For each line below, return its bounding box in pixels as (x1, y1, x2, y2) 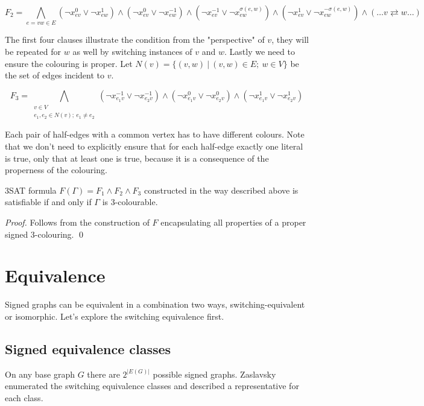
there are (87, 367, 120, 380)
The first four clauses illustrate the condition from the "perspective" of (5, 33, 265, 46)
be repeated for (5, 45, 62, 57)
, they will (271, 33, 309, 46)
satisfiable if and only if (5, 195, 92, 208)
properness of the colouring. (5, 163, 107, 176)
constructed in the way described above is (144, 183, 299, 196)
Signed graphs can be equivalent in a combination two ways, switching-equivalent (5, 298, 305, 311)
